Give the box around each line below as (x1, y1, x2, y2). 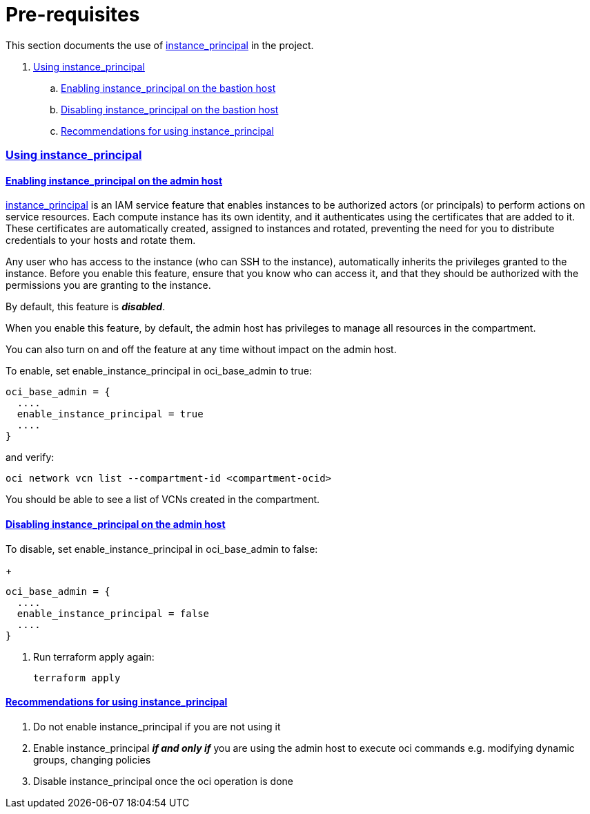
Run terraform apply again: (33, 650, 155, 663)
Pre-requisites (6, 3, 140, 26)
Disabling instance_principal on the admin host (6, 518, 226, 530)
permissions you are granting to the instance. (6, 279, 211, 292)
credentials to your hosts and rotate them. (6, 234, 196, 247)
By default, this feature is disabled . (6, 301, 166, 313)
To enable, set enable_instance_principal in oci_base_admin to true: (6, 365, 312, 377)
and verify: (6, 451, 55, 464)
